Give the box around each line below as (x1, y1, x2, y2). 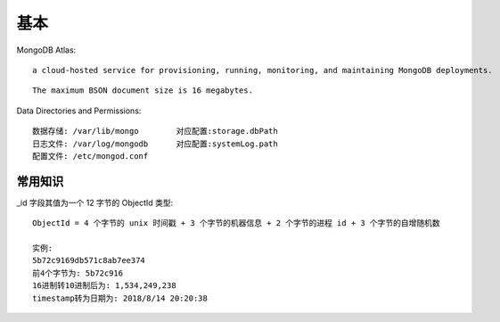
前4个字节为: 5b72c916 (32, 268, 124, 278)
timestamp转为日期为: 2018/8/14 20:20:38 (32, 293, 209, 303)
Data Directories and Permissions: (16, 105, 142, 116)
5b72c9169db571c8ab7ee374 (32, 255, 146, 266)
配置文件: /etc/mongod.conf (32, 151, 149, 161)
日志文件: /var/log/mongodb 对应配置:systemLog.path (32, 138, 278, 149)
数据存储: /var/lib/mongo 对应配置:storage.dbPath (32, 126, 278, 136)
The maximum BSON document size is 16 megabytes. (32, 86, 254, 95)
